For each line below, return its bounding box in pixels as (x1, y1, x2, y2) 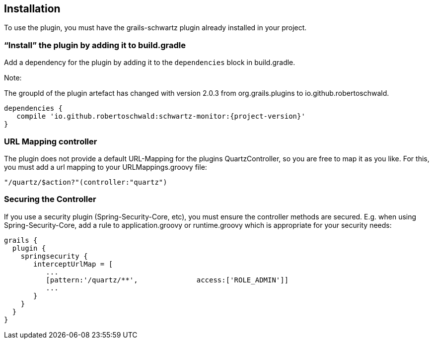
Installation (4, 2, 61, 15)
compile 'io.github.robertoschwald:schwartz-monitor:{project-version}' (16, 112, 305, 121)
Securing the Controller (4, 194, 96, 205)
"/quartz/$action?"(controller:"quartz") (4, 178, 167, 186)
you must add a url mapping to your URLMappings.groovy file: (4, 162, 207, 171)
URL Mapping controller (4, 136, 97, 146)
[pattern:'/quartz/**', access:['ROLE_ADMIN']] (46, 275, 289, 284)
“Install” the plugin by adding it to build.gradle (4, 40, 186, 50)
